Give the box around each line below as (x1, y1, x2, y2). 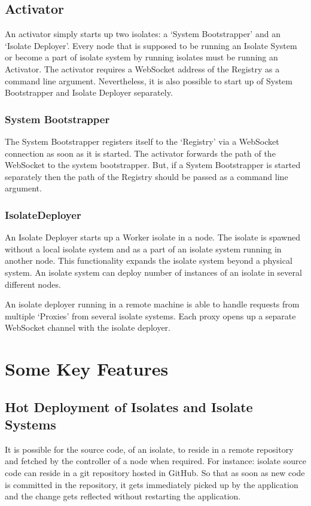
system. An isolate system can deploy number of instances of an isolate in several (5, 266, 302, 278)
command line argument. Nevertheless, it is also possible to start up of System (5, 74, 292, 87)
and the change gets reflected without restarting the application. (5, 490, 241, 502)
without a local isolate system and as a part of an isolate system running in (5, 242, 282, 255)
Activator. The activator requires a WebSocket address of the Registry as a (5, 62, 280, 75)
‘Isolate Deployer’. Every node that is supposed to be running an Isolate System (5, 39, 297, 51)
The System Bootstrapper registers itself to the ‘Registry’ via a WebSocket (5, 135, 279, 147)
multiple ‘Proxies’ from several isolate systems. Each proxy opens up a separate (5, 309, 296, 322)
